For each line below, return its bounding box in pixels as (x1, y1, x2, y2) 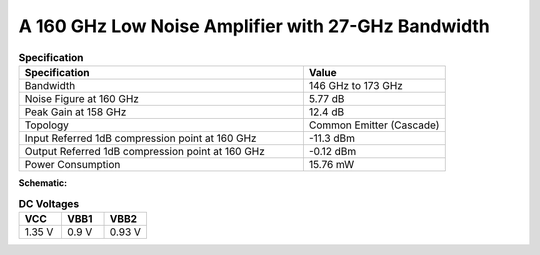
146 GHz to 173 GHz (308, 78, 404, 92)
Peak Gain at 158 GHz (24, 105, 127, 119)
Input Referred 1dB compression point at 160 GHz (24, 131, 257, 145)
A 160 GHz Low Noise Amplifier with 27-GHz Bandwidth (18, 15, 490, 37)
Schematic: (18, 176, 68, 189)
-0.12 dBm (308, 144, 357, 158)
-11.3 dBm (308, 131, 355, 145)
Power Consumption (24, 157, 121, 171)
